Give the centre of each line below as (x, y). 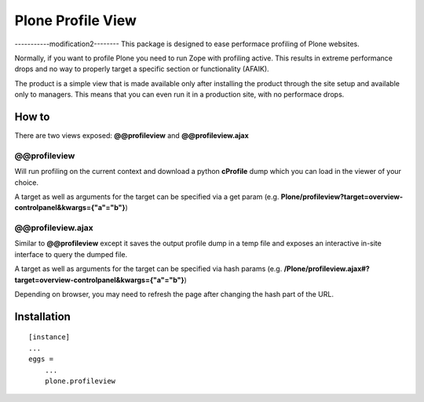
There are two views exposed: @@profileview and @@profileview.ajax (132, 136)
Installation (42, 316)
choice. (27, 182)
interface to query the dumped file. (71, 254)
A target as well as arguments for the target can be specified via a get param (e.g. (147, 197)
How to (32, 116)
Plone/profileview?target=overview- (342, 197)
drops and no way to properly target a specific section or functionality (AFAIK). (142, 69)
